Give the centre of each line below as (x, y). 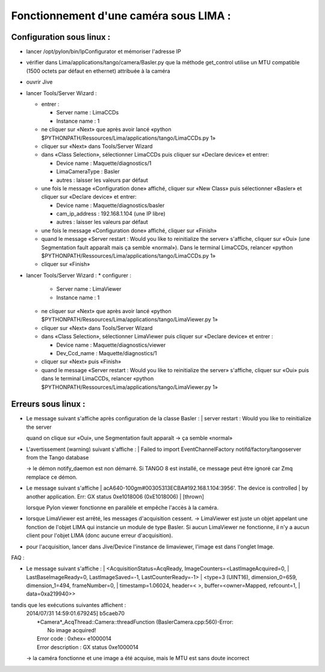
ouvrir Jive (39, 82)
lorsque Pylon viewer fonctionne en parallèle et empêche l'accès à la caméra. (122, 507)
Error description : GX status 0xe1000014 (88, 647)
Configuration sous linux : (61, 37)
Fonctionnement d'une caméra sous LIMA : (121, 16)
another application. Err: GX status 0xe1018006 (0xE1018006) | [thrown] (115, 496)
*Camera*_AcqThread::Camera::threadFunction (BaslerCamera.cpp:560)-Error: (135, 622)
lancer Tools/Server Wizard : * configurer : (79, 275)
